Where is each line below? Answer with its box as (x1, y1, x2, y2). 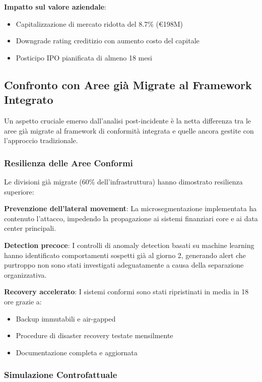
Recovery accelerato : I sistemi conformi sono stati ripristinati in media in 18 (4, 286, 249, 297)
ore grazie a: (4, 296, 42, 306)
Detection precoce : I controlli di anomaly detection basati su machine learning (4, 239, 254, 250)
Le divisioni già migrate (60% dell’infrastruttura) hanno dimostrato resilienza (4, 176, 243, 186)
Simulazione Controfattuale (4, 368, 117, 381)
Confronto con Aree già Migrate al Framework (4, 77, 252, 92)
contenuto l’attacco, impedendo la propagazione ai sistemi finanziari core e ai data (4, 213, 258, 223)
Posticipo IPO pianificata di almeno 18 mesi (16, 52, 152, 62)
